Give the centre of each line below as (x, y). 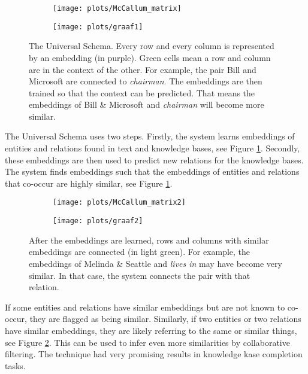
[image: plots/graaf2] (98, 221)
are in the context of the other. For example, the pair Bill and (143, 69)
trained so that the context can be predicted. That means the (142, 92)
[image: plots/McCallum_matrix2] (119, 203)
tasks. (15, 365)
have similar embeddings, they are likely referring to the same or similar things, (151, 330)
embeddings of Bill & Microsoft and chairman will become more (147, 104)
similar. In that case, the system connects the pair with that (140, 275)
